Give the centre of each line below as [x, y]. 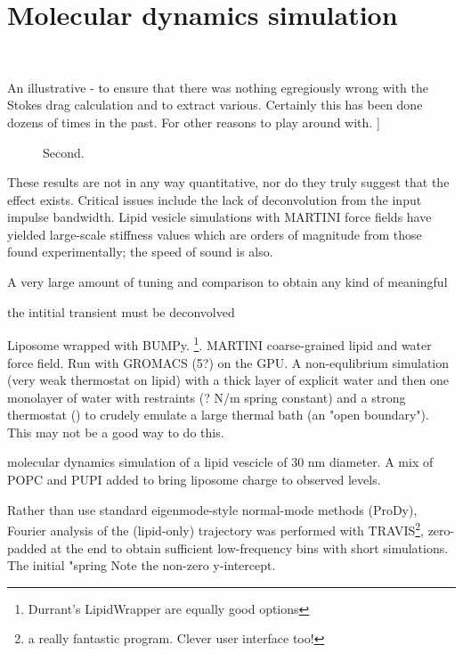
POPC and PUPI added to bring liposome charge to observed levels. [194, 480]
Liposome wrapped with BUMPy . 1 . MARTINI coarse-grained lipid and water [219, 343]
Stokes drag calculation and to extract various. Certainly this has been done [215, 105]
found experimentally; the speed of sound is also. [140, 252]
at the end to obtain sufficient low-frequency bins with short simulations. [250, 547]
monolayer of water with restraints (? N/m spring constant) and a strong [207, 397]
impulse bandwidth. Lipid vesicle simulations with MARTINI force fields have [219, 217]
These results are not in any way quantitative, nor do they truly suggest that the [228, 182]
